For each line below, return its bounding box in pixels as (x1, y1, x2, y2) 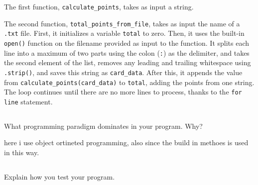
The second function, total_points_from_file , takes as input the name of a (4, 18, 240, 28)
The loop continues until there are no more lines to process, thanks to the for (4, 87, 242, 97)
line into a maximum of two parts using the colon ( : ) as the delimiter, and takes (4, 47, 250, 58)
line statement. (4, 96, 53, 106)
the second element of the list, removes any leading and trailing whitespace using (4, 57, 251, 68)
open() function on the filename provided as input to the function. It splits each (4, 37, 250, 48)
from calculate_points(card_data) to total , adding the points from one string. (4, 77, 255, 87)
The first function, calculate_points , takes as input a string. (4, 1, 194, 11)
